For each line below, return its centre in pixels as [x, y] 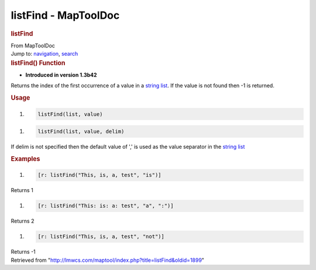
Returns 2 [23, 221]
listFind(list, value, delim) [81, 131]
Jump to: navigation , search [44, 54]
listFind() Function [38, 63]
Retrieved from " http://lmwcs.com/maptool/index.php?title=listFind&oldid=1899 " [108, 260]
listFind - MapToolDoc [65, 15]
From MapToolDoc [33, 45]
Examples [25, 159]
